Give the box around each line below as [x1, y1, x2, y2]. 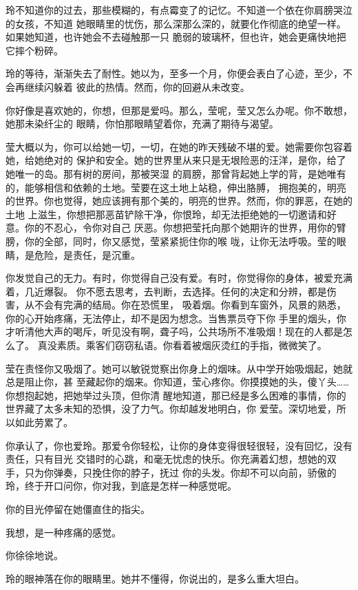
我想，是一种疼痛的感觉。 [6, 525, 121, 539]
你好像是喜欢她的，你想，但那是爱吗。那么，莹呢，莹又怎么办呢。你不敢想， [6, 103, 352, 117]
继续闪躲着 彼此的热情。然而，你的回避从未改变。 [24, 79, 250, 94]
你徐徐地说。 [6, 548, 63, 562]
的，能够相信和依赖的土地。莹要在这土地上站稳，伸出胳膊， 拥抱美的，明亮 [6, 180, 346, 194]
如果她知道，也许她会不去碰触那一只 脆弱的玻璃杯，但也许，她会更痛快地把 [6, 30, 346, 44]
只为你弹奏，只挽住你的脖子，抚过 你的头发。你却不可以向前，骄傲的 [24, 465, 337, 479]
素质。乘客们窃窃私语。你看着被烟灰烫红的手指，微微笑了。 [56, 338, 327, 352]
